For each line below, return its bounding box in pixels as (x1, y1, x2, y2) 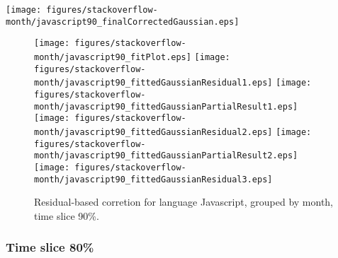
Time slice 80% (6, 238, 94, 256)
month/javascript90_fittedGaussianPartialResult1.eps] (34, 101, 298, 112)
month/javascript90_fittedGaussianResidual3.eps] (34, 174, 273, 184)
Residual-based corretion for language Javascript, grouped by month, (34, 194, 334, 209)
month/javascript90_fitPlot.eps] (34, 52, 191, 62)
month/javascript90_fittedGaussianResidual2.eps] (34, 127, 273, 137)
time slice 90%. (34, 208, 99, 223)
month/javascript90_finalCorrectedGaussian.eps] (6, 16, 240, 27)
